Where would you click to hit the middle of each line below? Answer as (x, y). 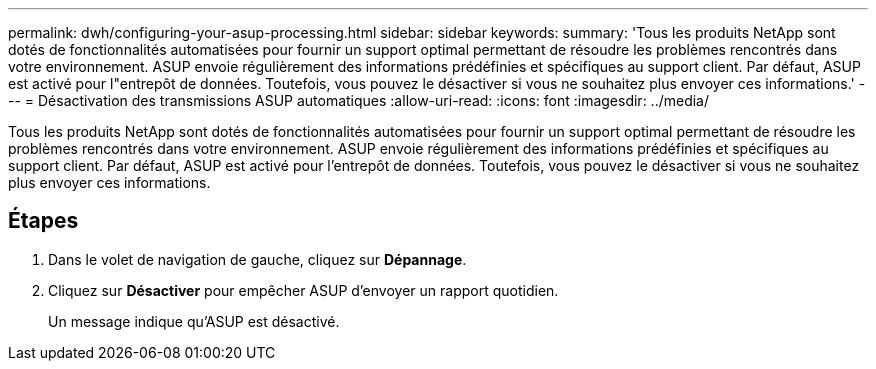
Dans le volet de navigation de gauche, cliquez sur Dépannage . (257, 259)
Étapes (43, 221)
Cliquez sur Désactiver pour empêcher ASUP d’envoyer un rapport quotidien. (303, 290)
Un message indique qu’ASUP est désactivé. (194, 321)
